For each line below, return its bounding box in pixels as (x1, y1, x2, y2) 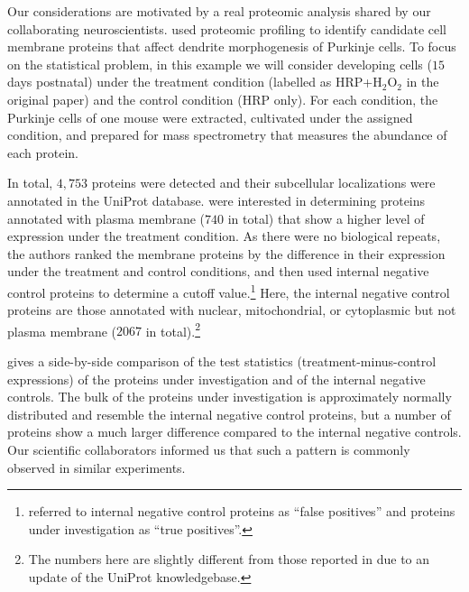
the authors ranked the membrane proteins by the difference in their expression (7, 244, 446, 263)
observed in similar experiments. (7, 458, 186, 476)
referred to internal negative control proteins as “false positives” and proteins (28, 502, 455, 521)
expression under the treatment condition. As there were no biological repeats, (7, 227, 441, 245)
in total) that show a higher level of (227, 208, 425, 227)
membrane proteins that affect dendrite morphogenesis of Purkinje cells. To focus (7, 37, 456, 56)
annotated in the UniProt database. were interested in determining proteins (7, 190, 426, 209)
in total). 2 (145, 319, 201, 340)
